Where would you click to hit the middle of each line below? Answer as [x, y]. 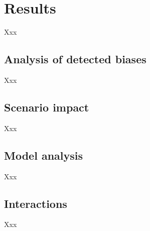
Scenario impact [47, 107]
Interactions [36, 203]
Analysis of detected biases [75, 59]
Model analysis [44, 155]
